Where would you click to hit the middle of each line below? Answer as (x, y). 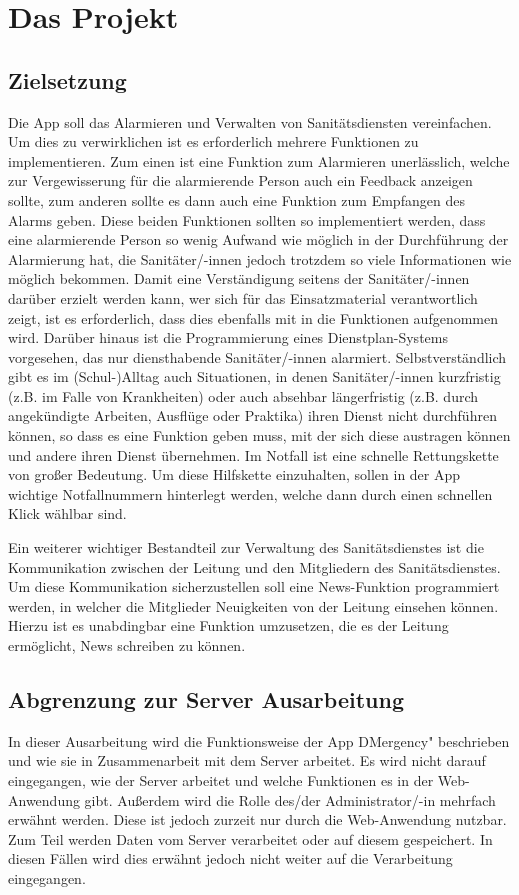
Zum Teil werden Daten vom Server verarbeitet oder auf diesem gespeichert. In (250, 838)
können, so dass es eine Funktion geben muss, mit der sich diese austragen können (259, 435)
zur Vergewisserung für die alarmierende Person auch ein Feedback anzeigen (240, 180)
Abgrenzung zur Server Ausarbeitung (206, 699)
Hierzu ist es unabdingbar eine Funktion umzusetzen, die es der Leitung (228, 625)
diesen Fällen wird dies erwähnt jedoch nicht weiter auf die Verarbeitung (230, 858)
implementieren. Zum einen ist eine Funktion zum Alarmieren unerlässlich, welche (259, 160)
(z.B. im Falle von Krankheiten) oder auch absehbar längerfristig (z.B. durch (243, 395)
